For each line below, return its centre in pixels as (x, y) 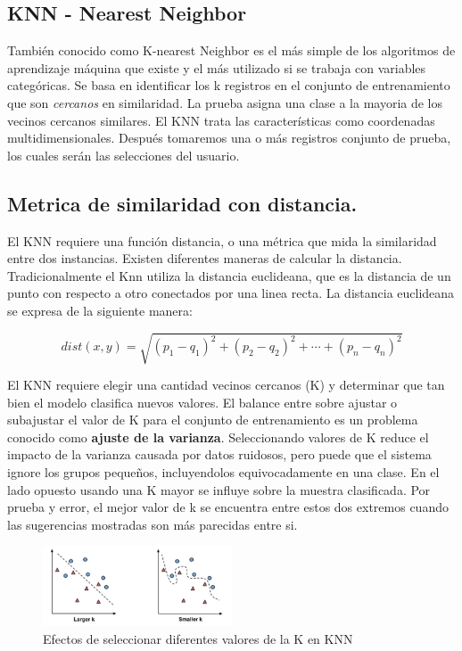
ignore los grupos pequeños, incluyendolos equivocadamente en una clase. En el (223, 472)
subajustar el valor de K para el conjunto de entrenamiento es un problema (213, 420)
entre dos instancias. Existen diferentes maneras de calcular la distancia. (205, 258)
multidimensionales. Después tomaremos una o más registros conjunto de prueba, (229, 138)
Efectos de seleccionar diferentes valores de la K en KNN (198, 638)
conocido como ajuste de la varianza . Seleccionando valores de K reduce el (218, 437)
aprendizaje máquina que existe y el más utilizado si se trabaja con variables (217, 67)
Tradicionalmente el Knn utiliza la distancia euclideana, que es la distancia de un (229, 275)
